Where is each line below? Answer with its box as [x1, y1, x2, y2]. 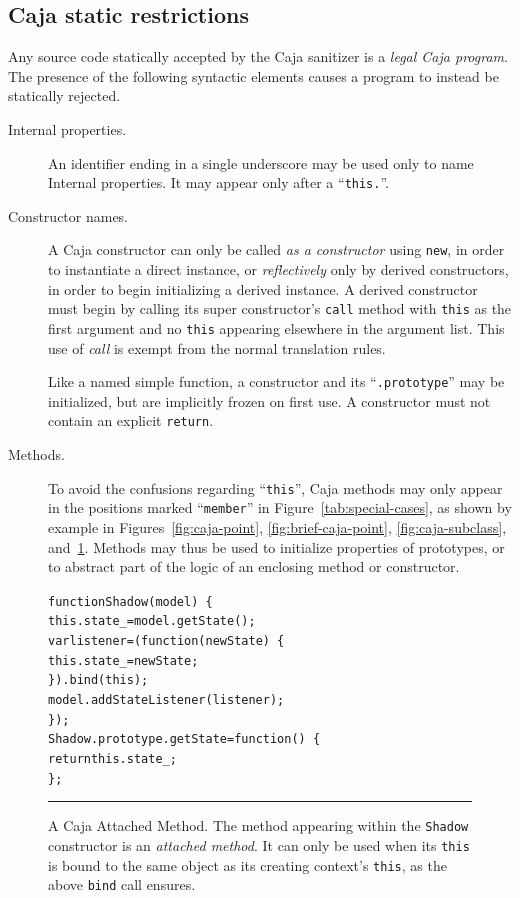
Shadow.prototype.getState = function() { [48, 732, 321, 747]
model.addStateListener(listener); [48, 693, 285, 708]
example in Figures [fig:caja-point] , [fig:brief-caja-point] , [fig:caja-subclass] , [48, 516, 507, 537]
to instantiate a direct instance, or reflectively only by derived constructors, [48, 259, 509, 280]
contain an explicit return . [48, 410, 214, 431]
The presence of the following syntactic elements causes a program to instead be [8, 65, 499, 86]
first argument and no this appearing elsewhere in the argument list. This [48, 317, 505, 338]
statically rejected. [8, 85, 121, 106]
